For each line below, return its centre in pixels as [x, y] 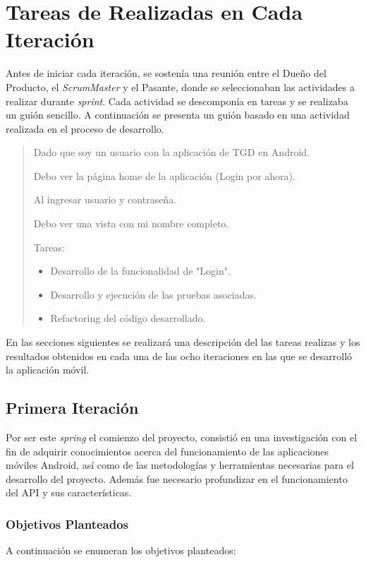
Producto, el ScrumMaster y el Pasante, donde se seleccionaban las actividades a [181, 86]
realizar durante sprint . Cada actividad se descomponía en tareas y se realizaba [177, 101]
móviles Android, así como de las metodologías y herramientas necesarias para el [180, 465]
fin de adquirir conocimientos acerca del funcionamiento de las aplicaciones [167, 451]
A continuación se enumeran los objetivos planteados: [121, 550]
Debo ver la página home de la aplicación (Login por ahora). [164, 175]
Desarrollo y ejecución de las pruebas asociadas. [153, 294]
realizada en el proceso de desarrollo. [85, 128]
